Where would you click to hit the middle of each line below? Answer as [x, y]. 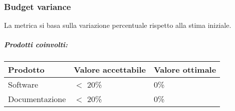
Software [23, 85]
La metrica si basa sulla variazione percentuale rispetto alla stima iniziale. [118, 25]
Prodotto [26, 70]
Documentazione [37, 99]
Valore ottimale [185, 70]
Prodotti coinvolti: [36, 45]
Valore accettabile [110, 70]
